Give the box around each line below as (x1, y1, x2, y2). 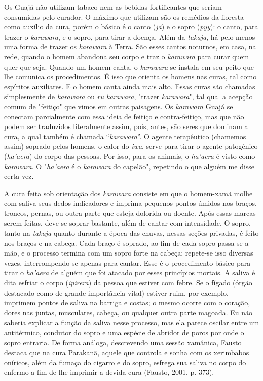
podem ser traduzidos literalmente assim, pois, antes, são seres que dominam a (4, 121, 248, 132)
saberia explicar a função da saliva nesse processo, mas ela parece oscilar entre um (4, 317, 259, 328)
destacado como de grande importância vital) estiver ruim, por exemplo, (4, 287, 229, 298)
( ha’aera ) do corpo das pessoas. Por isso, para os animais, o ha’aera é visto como (4, 150, 255, 161)
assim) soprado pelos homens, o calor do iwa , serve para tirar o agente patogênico (4, 141, 258, 151)
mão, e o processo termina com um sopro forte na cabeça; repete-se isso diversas (4, 247, 253, 258)
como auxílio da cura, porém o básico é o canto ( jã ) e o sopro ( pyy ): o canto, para (4, 21, 258, 32)
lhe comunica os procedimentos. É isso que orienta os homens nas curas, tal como (4, 71, 257, 82)
